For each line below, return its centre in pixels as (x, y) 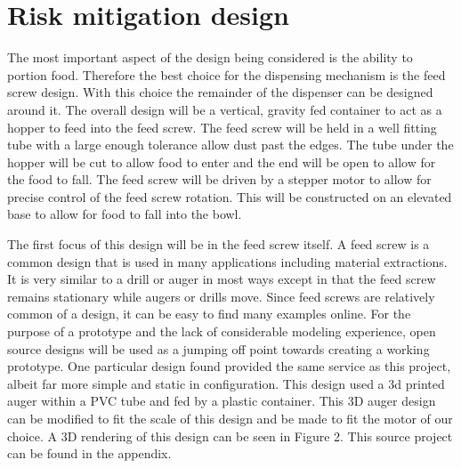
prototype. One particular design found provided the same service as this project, (229, 366)
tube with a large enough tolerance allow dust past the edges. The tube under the (230, 145)
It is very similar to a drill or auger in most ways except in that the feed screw (222, 279)
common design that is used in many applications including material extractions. (227, 261)
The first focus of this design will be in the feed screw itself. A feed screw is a (218, 244)
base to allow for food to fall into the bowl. (125, 214)
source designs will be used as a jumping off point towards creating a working (218, 348)
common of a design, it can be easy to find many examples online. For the (209, 314)
